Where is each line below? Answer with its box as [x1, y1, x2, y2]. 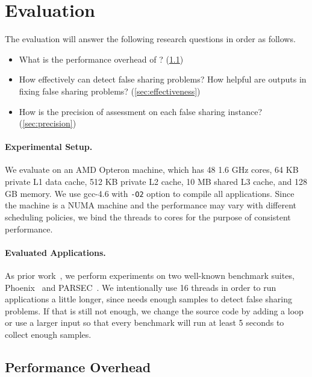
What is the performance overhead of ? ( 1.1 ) [19, 52, 184, 65]
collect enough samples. [5, 328, 92, 340]
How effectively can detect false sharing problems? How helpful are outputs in [19, 73, 307, 86]
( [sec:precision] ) [19, 117, 76, 129]
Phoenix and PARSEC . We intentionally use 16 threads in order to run [5, 281, 276, 293]
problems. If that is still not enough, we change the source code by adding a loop [5, 304, 304, 317]
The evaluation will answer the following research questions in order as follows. [5, 33, 296, 45]
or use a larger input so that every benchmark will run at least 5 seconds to [5, 316, 284, 329]
